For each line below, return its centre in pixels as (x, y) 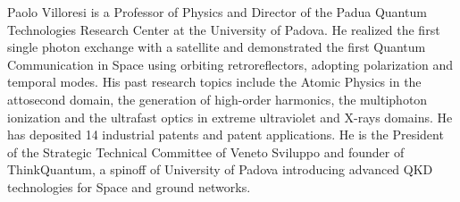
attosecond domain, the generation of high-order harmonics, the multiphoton (217, 99)
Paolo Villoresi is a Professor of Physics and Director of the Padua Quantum (217, 12)
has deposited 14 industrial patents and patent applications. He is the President (226, 135)
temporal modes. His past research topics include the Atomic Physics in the (214, 82)
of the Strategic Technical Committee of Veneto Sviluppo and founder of (206, 151)
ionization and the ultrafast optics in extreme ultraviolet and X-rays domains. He (230, 117)
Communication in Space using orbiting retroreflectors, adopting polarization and (230, 64)
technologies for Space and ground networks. (129, 186)
